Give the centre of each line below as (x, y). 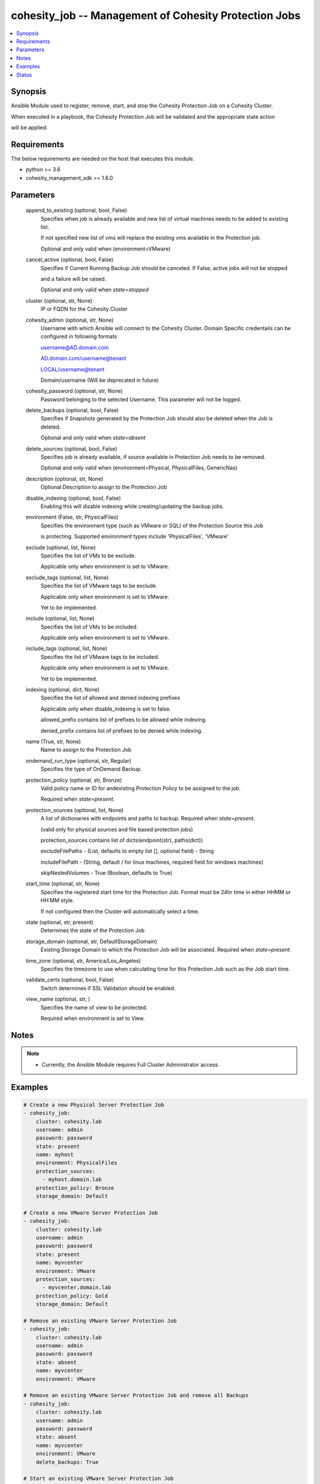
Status (24, 75)
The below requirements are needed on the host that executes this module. (103, 159)
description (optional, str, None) (65, 478)
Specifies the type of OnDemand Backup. (91, 769)
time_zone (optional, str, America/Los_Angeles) (83, 960)
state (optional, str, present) (60, 922)
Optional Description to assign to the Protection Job (104, 487)
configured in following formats (79, 337)
